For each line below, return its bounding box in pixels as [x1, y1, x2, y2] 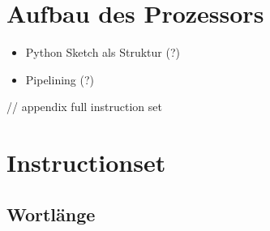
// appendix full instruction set [6, 98, 162, 115]
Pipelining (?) [25, 71, 95, 88]
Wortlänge [6, 201, 96, 226]
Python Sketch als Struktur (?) [25, 44, 180, 61]
